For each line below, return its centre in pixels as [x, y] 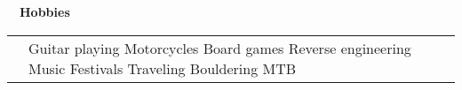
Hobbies [45, 11]
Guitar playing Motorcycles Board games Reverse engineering [220, 48]
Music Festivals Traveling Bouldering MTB [163, 68]
